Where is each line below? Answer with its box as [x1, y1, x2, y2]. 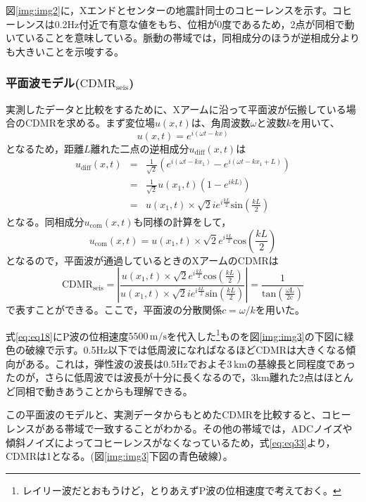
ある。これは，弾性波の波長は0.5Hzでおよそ [25, 356, 227, 371]
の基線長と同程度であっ [247, 356, 355, 371]
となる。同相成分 [6, 214, 84, 229]
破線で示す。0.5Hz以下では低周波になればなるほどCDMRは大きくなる [25, 342, 346, 356]
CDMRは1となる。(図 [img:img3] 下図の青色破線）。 [6, 449, 233, 463]
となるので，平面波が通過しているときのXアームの [6, 252, 238, 267]
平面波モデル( [6, 74, 80, 91]
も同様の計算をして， [133, 214, 232, 229]
